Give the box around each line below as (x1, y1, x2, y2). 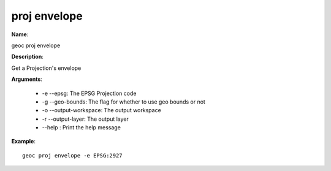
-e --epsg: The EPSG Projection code (42, 89, 137, 97)
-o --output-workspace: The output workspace (42, 107, 162, 114)
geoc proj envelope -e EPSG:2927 (22, 152, 123, 159)
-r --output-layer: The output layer (42, 115, 129, 123)
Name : (11, 31, 29, 38)
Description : (11, 53, 44, 61)
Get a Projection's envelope (11, 64, 82, 72)
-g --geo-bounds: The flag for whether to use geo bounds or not (42, 98, 205, 105)
